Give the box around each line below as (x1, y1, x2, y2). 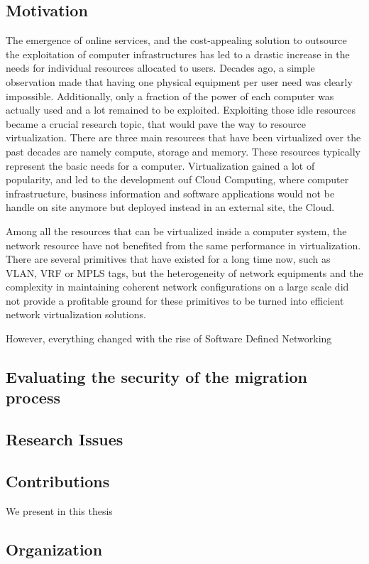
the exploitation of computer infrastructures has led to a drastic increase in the (6, 46, 350, 61)
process (6, 386, 60, 408)
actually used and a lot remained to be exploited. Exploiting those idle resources (6, 102, 356, 117)
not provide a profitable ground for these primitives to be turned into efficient (6, 293, 344, 308)
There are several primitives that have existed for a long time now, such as (6, 251, 331, 266)
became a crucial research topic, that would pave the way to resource (6, 116, 307, 131)
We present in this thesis (6, 503, 113, 518)
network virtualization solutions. (6, 307, 146, 322)
